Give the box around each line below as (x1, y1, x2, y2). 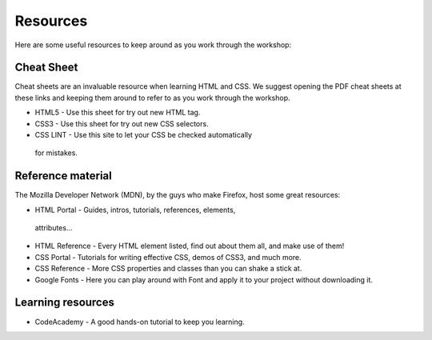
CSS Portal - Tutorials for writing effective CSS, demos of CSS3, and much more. (34, 252, 302, 262)
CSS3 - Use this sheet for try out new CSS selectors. (34, 118, 209, 128)
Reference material (14, 169, 112, 183)
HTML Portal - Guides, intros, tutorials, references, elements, (34, 205, 236, 214)
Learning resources (14, 296, 115, 310)
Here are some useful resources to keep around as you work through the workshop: (14, 40, 292, 50)
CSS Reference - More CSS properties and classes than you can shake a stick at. (34, 264, 302, 274)
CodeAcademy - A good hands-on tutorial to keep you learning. (34, 317, 245, 326)
